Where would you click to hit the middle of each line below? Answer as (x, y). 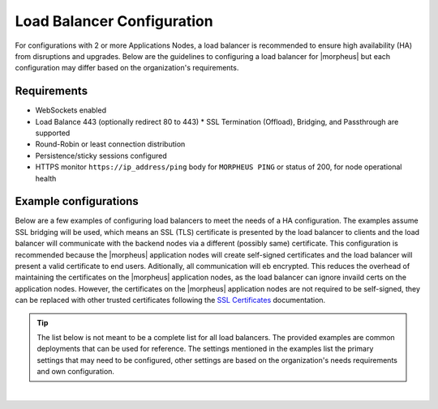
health (46, 178)
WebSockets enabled (71, 110)
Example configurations (77, 201)
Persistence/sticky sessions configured (101, 156)
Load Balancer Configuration (114, 21)
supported (53, 133)
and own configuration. (76, 372)
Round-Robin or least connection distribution (110, 144)
